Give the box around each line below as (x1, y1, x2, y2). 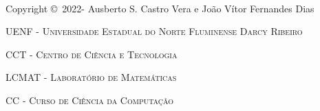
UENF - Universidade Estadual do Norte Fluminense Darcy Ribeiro (6, 24, 303, 38)
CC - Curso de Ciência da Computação (6, 92, 174, 107)
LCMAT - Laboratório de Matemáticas (6, 70, 177, 84)
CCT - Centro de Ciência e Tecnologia (6, 47, 178, 61)
